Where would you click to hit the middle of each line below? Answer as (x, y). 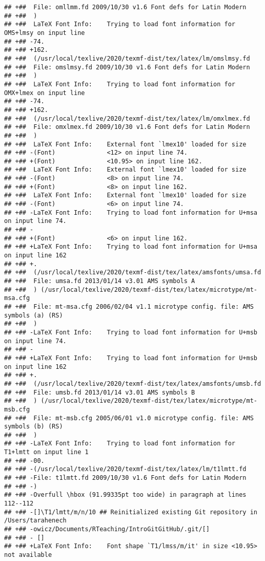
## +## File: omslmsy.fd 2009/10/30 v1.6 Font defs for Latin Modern (127, 67)
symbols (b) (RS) (34, 427)
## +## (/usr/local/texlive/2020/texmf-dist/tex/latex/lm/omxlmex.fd (127, 118)
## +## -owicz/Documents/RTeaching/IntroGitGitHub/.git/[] (107, 529)
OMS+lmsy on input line (45, 33)
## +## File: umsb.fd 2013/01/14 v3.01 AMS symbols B (100, 392)
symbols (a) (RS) (34, 315)
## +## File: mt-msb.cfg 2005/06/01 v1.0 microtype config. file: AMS (129, 418)
